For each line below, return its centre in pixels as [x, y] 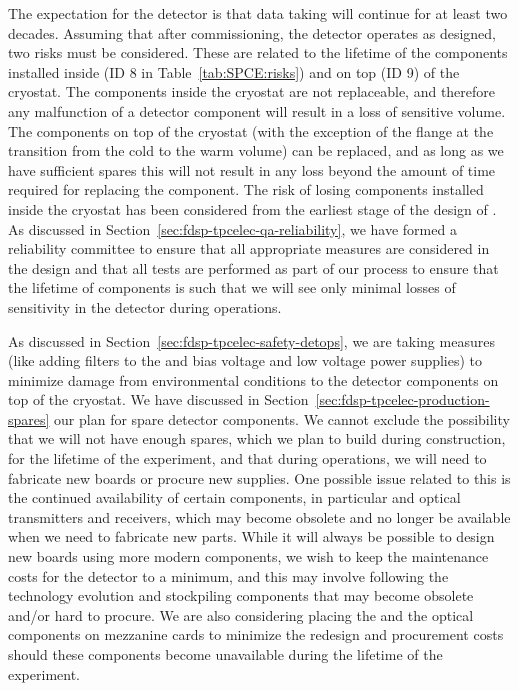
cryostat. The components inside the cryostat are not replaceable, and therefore [252, 91]
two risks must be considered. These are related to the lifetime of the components [258, 52]
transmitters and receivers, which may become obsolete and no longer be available [259, 516]
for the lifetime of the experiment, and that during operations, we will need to [247, 458]
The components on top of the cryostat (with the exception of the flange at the [251, 130]
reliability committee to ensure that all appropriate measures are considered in [249, 248]
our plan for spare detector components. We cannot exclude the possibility [282, 418]
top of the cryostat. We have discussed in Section [158, 399]
